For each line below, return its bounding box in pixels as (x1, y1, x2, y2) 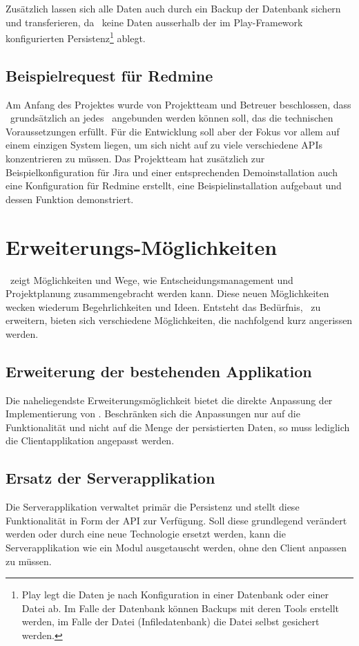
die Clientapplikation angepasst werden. (6, 433, 175, 448)
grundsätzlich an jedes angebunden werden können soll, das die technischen (10, 111, 333, 125)
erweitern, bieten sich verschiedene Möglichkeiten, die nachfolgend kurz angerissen (6, 313, 353, 327)
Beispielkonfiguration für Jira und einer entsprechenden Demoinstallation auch (6, 164, 338, 179)
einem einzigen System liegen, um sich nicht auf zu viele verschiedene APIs (6, 137, 322, 152)
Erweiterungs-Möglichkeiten (6, 232, 278, 260)
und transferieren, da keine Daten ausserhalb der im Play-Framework (6, 15, 303, 29)
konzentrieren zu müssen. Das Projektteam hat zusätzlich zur (6, 151, 265, 166)
